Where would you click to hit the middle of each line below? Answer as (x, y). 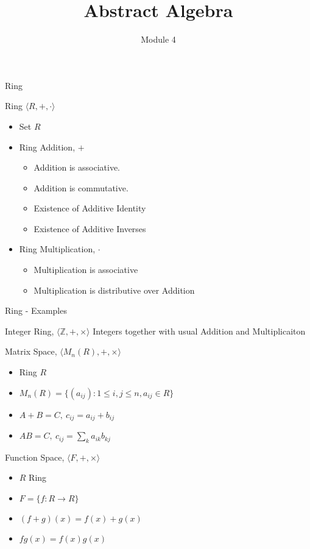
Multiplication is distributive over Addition (114, 290)
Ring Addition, (47, 147)
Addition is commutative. (81, 187)
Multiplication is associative (86, 270)
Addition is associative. (77, 167)
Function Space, (35, 457)
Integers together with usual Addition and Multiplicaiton (199, 331)
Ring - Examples (36, 310)
